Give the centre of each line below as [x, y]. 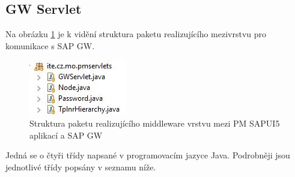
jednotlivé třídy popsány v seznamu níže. [81, 166]
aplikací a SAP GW [66, 135]
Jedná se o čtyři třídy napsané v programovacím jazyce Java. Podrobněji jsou [148, 155]
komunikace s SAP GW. [50, 45]
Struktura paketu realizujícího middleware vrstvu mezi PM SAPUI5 [155, 123]
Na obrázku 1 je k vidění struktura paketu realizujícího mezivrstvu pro [136, 34]
